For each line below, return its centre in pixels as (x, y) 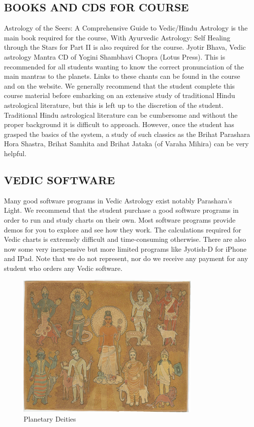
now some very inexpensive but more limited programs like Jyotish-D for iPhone (125, 248)
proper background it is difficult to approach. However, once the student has (119, 124)
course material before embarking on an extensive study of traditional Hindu (120, 95)
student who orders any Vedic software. (63, 268)
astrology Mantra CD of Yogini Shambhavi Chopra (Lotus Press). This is (115, 56)
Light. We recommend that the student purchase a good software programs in (121, 210)
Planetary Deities (50, 419)
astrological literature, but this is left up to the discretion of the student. (114, 105)
